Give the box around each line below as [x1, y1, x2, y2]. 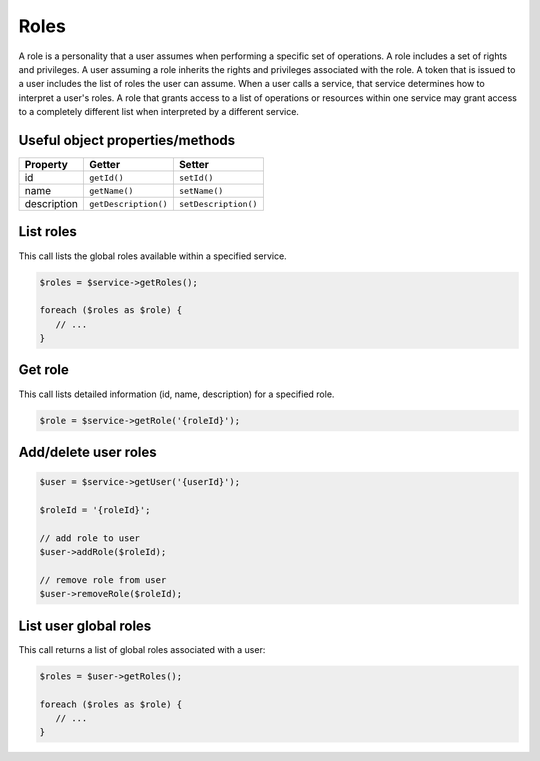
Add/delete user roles [18, 443, 157, 460]
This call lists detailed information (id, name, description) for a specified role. [18, 388, 335, 400]
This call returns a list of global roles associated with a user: [18, 643, 266, 655]
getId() [88, 172, 124, 183]
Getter [88, 158, 120, 172]
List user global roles [18, 617, 152, 634]
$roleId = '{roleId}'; [39, 504, 151, 515]
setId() [178, 172, 214, 183]
